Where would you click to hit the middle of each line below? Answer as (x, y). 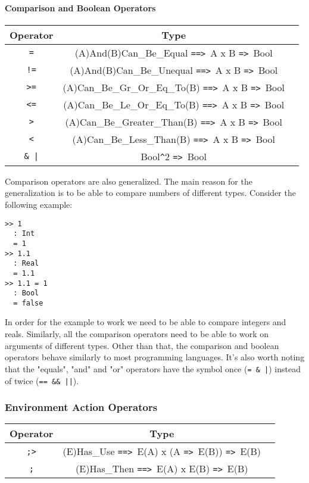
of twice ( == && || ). (42, 380)
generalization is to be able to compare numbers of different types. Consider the (150, 193)
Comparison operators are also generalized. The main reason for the (129, 181)
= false (28, 303)
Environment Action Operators (81, 407)
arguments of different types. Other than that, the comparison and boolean (142, 345)
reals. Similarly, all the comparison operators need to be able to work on (137, 334)
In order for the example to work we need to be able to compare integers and (146, 322)
